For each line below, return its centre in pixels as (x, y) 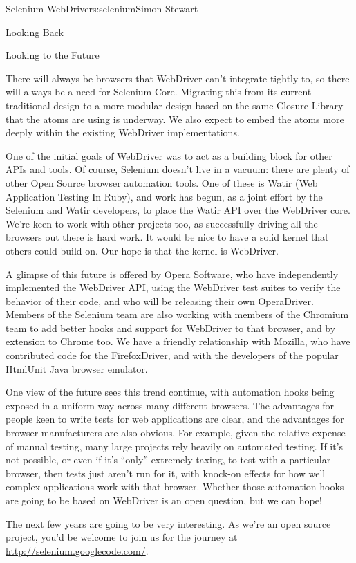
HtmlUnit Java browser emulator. (77, 368)
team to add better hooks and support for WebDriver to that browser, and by (171, 327)
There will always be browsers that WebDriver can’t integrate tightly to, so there (178, 78)
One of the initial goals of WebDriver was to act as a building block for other (169, 155)
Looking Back (35, 31)
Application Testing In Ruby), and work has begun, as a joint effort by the (164, 196)
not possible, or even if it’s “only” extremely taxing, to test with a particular (168, 460)
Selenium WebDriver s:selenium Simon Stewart (102, 8)
